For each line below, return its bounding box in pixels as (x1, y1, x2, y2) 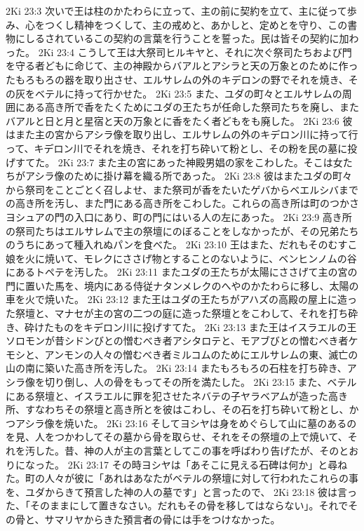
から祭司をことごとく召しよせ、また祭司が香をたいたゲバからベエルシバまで (6, 182, 358, 196)
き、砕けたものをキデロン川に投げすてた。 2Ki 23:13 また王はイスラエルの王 (6, 319, 357, 334)
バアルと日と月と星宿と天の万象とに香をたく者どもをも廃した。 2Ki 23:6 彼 (6, 113, 353, 128)
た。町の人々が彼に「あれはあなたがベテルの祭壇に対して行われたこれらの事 (6, 471, 358, 485)
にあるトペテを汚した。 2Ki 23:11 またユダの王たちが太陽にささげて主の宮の (6, 264, 358, 279)
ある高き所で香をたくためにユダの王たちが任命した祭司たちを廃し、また (25, 100, 359, 114)
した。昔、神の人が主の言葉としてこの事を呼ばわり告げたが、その (34, 443, 339, 457)
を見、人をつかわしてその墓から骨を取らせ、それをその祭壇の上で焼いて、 (6, 429, 348, 444)
